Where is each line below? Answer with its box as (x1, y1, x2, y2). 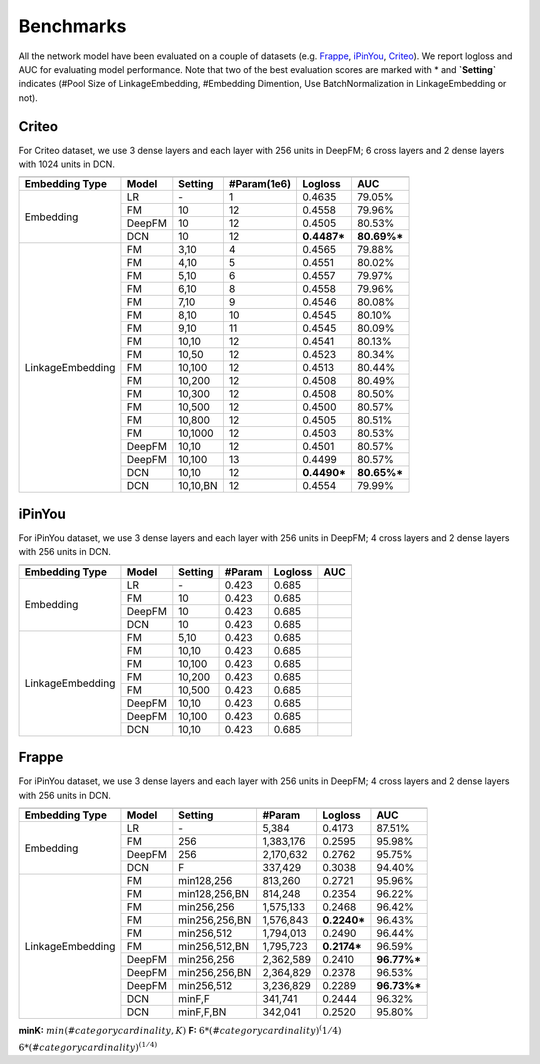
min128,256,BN (178, 887, 250, 900)
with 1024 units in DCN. (18, 158, 115, 170)
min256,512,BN (178, 940, 250, 953)
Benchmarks (18, 15, 127, 37)
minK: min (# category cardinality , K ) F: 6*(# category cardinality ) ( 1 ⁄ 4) (18, 1023, 342, 1036)
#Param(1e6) (228, 177, 292, 191)
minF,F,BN (178, 1005, 227, 1019)
